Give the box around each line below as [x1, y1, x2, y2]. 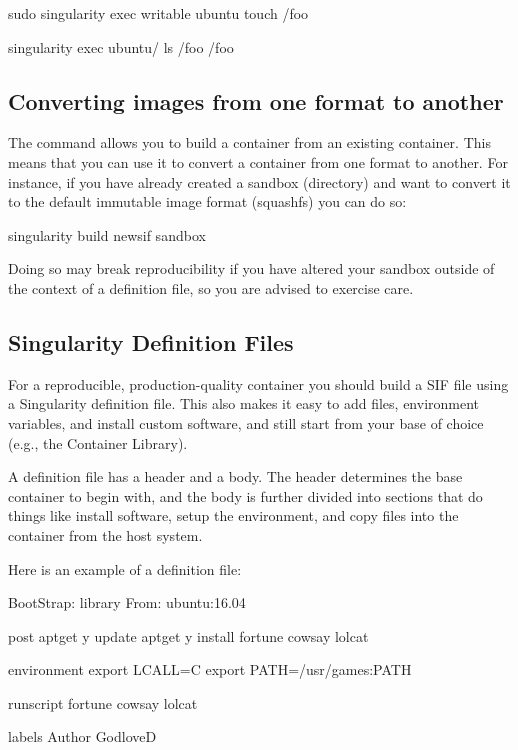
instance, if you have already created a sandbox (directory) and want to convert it [8, 171, 511, 192]
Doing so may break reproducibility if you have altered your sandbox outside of [8, 258, 495, 279]
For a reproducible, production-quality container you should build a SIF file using [8, 373, 509, 394]
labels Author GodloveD [8, 726, 157, 747]
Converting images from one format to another [8, 85, 504, 116]
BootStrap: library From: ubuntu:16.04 [8, 592, 246, 613]
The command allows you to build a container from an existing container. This [8, 132, 491, 153]
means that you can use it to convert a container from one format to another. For [8, 151, 508, 172]
